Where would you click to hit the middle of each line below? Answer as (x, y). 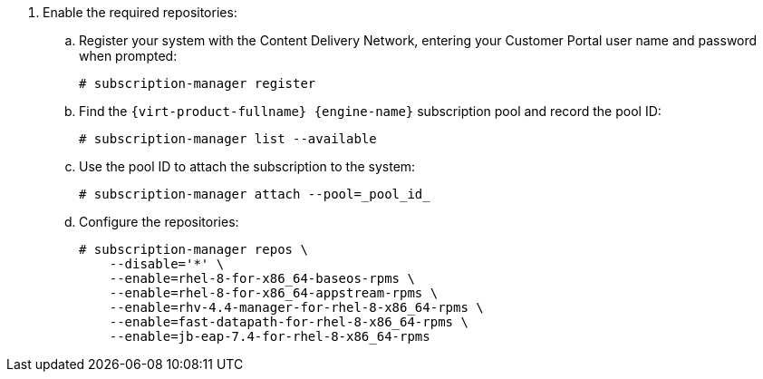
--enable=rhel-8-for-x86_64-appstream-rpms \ (274, 293)
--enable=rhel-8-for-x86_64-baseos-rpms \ (262, 278)
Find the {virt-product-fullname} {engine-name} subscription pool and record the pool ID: (370, 111)
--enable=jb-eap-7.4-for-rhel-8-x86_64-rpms (270, 336)
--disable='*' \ (167, 264)
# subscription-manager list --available (228, 139)
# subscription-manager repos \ (193, 249)
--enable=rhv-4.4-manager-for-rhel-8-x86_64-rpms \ (296, 307)
